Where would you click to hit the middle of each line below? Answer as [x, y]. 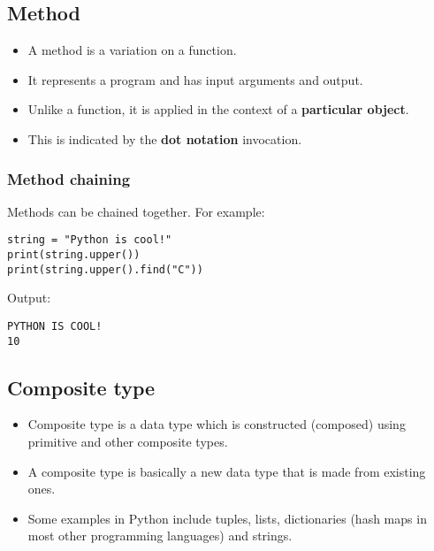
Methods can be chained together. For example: [136, 211]
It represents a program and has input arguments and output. [195, 79]
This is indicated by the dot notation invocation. [165, 138]
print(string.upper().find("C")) [105, 269]
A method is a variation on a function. [132, 50]
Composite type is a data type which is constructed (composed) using [217, 424]
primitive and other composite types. [128, 442]
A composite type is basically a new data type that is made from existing [227, 471]
